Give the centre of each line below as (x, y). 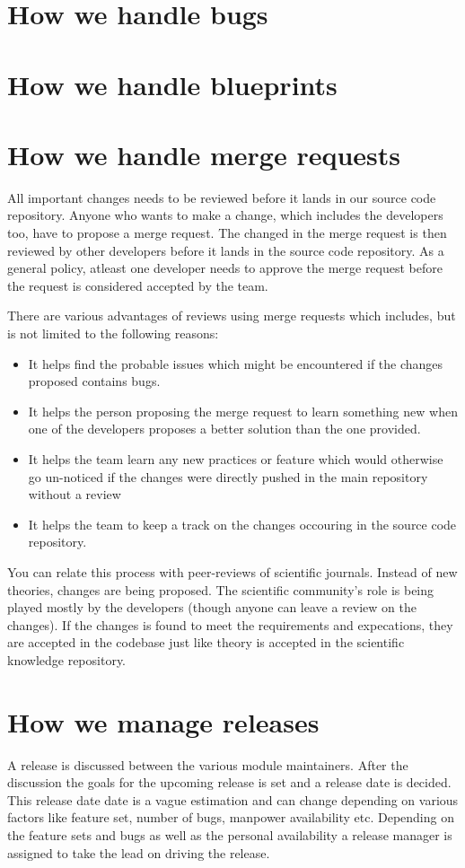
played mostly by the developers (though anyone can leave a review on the (212, 607)
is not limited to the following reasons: (113, 333)
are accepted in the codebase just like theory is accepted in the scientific (206, 642)
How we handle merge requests (204, 154)
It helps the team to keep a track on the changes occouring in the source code (242, 524)
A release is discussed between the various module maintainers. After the (208, 764)
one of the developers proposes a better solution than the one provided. (224, 429)
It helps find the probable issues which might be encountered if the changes (236, 363)
